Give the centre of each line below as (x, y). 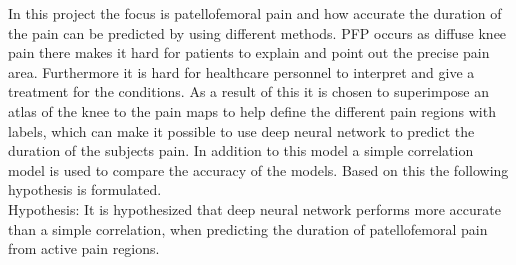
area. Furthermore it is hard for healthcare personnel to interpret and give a (241, 71)
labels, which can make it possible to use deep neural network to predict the (241, 130)
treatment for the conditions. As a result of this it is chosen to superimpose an (249, 91)
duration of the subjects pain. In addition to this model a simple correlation (241, 150)
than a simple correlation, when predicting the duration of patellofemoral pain (248, 228)
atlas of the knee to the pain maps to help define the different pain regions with (252, 110)
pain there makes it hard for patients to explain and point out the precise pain (249, 52)
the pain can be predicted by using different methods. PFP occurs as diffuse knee (257, 32)
